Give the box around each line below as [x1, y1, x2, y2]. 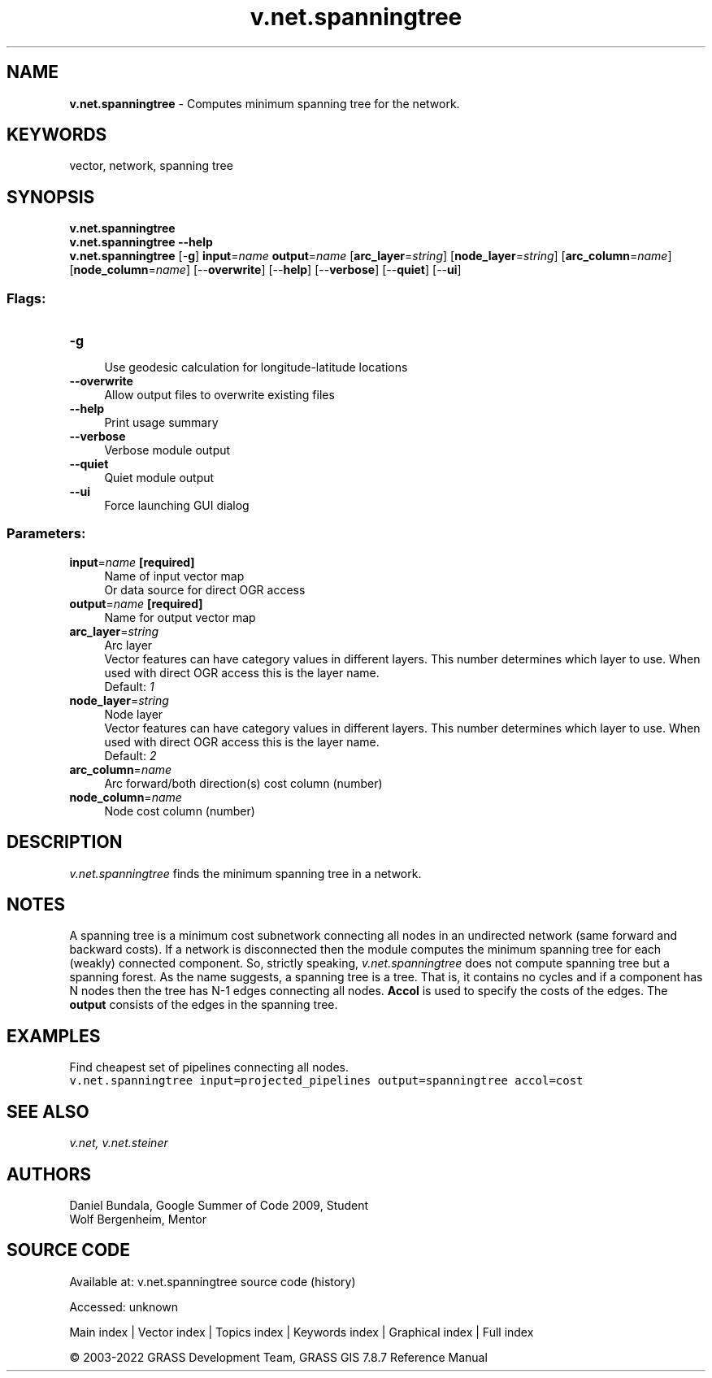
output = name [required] [69, 596, 203, 611]
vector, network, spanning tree [69, 159, 233, 173]
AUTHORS [7, 1163, 92, 1185]
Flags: [7, 289, 46, 306]
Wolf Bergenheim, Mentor [69, 1212, 207, 1226]
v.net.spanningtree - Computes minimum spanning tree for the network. [69, 96, 460, 111]
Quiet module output [104, 471, 215, 485]
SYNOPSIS [7, 186, 95, 207]
